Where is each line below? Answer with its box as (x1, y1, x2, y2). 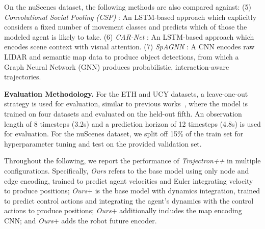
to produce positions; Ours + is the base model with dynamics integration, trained (4, 185, 260, 196)
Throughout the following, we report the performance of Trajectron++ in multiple (4, 155, 261, 166)
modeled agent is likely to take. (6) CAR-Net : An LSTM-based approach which (4, 31, 254, 42)
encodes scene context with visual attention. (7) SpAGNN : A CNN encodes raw (4, 41, 255, 52)
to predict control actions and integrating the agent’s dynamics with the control (4, 195, 254, 206)
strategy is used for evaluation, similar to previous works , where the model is (4, 98, 248, 109)
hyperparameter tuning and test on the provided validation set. (4, 138, 202, 149)
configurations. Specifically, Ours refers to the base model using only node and (4, 165, 249, 176)
